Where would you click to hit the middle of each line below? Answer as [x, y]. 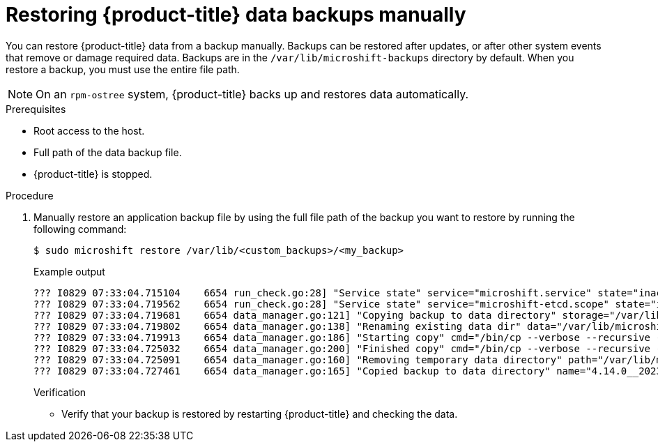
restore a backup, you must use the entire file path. [123, 69]
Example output [69, 271]
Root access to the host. [89, 130]
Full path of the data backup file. [108, 152]
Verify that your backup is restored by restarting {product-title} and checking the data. [260, 414]
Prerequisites [36, 109]
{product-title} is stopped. [93, 174]
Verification [60, 392]
